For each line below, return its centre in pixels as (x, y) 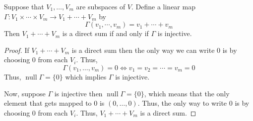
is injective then (78, 93)
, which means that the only (187, 93)
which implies (86, 76)
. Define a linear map (163, 6)
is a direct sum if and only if (105, 33)
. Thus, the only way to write (182, 103)
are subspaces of (101, 6)
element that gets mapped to (48, 103)
